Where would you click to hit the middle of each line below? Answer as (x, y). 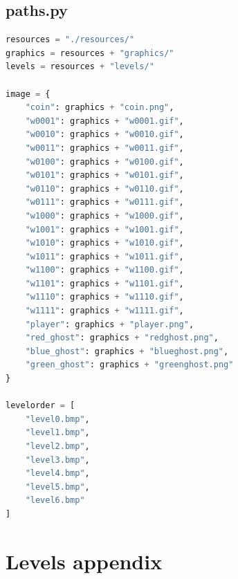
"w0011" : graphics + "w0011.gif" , (104, 148)
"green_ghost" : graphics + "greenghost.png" (129, 365)
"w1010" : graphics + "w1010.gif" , (104, 243)
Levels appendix (84, 561)
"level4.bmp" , (57, 474)
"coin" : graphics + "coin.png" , (100, 108)
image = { (28, 94)
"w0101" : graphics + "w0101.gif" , (104, 175)
